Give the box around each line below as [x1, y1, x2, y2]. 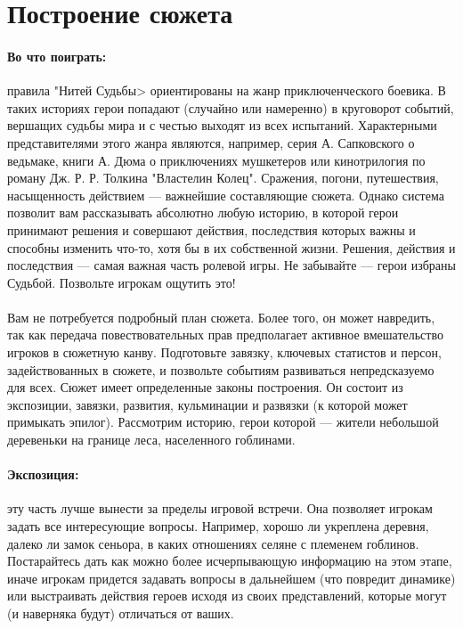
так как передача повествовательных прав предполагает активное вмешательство [7, 325, 443, 344]
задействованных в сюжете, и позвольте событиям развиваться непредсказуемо [7, 360, 435, 379]
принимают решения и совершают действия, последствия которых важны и [7, 220, 416, 239]
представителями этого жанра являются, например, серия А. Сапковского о [7, 133, 415, 151]
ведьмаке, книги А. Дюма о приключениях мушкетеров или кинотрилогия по [7, 151, 426, 169]
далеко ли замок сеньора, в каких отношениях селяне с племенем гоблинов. [7, 534, 419, 552]
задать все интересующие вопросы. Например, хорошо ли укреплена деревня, [7, 517, 429, 535]
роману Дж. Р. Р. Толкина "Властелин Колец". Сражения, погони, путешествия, [7, 168, 439, 187]
